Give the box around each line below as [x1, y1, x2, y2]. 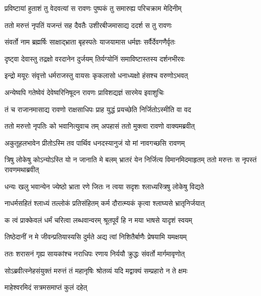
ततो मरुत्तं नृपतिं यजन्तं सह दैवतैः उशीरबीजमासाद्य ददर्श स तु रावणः [5, 20, 172, 30]
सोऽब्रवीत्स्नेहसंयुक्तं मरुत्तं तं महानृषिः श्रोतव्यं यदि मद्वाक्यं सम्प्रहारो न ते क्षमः [5, 265, 188, 275]
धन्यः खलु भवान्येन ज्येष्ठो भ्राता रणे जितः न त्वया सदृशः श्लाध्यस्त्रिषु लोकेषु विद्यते [5, 181, 204, 191]
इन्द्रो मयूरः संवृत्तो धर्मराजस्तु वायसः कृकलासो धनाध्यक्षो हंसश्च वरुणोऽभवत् [5, 70, 188, 81]
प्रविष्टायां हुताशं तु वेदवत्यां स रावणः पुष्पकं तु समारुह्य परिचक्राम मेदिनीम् [5, 3, 182, 13]
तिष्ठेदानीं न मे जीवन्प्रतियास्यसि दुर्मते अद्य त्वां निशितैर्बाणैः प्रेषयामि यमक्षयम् [5, 231, 187, 242]
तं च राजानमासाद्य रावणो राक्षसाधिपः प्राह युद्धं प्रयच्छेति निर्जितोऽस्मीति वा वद [5, 104, 191, 114]
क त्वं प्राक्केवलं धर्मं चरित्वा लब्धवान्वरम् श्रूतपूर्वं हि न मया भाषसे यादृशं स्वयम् [5, 214, 192, 225]
